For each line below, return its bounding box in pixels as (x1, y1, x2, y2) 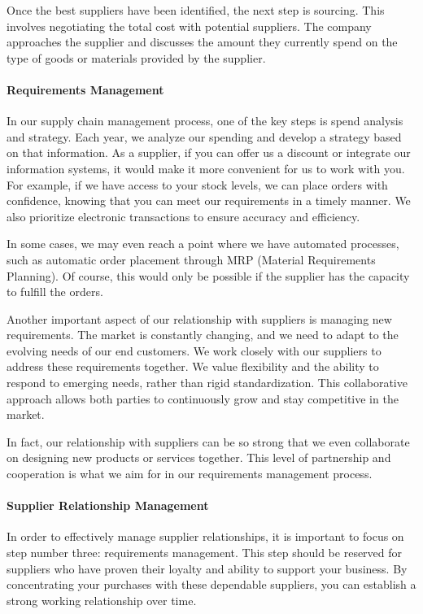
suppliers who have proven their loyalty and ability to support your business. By (7, 560, 408, 577)
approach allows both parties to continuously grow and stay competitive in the (7, 390, 399, 407)
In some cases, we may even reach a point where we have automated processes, (7, 235, 399, 252)
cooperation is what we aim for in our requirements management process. (7, 465, 373, 482)
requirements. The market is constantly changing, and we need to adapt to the (7, 326, 399, 343)
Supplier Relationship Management (7, 497, 209, 514)
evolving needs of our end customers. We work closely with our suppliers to (7, 342, 382, 359)
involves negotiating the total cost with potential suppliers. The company (7, 17, 372, 34)
